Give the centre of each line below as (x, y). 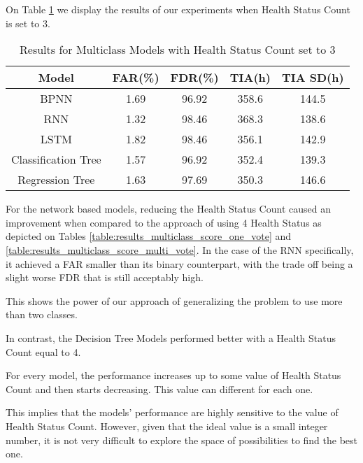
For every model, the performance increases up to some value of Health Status (173, 375)
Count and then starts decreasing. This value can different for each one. (159, 389)
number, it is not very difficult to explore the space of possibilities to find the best (182, 440)
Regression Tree (56, 180)
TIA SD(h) (313, 78)
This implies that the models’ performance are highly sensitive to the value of (172, 412)
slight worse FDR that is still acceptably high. (105, 277)
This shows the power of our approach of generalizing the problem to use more (174, 300)
